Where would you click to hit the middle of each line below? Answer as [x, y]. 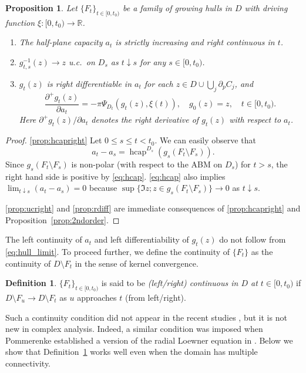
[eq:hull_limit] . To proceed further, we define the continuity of [118, 251]
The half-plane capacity [61, 42]
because [103, 188]
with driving [266, 8]
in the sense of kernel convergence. [137, 263]
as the [262, 251]
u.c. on [82, 61]
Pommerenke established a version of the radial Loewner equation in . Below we [149, 340]
